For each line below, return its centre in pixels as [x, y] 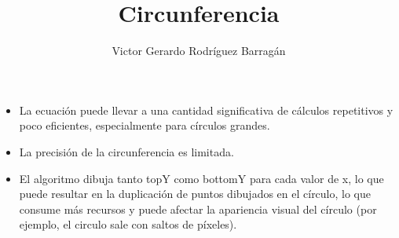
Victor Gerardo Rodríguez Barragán [199, 51]
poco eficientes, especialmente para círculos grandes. [145, 125]
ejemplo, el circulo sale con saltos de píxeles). [128, 224]
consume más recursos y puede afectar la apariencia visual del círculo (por [198, 209]
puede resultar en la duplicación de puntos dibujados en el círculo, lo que [195, 194]
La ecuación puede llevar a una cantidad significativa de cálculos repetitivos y [206, 110]
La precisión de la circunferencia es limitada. [126, 151]
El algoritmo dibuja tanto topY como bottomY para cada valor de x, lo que [201, 178]
